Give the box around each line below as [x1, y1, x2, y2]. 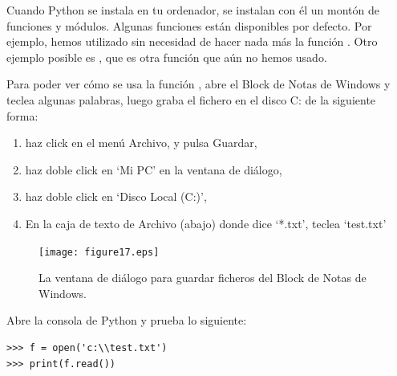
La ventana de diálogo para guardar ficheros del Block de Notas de [38, 269, 367, 286]
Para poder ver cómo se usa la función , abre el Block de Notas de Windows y [6, 76, 391, 92]
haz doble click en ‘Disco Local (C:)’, [25, 188, 207, 205]
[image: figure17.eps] [38, 246, 160, 258]
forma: [6, 107, 38, 124]
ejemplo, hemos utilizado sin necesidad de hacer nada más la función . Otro [6, 33, 378, 50]
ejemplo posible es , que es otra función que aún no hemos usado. [6, 48, 327, 65]
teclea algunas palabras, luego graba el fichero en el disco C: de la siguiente [6, 91, 376, 108]
